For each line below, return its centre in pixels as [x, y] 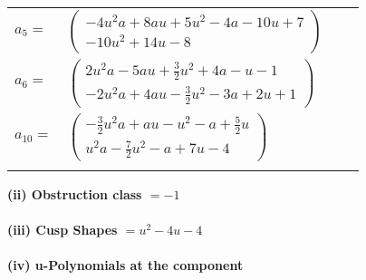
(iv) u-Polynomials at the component [125, 265]
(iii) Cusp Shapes [63, 230]
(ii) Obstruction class [75, 193]
